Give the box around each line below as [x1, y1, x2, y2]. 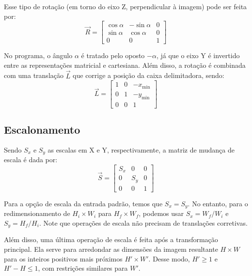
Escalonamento [4, 122, 80, 137]
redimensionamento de [4, 208, 70, 218]
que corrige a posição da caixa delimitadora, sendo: [73, 70, 224, 80]
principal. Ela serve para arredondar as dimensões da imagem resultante [4, 244, 218, 254]
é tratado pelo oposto [81, 50, 145, 61]
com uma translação [4, 70, 63, 80]
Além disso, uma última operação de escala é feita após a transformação [4, 234, 218, 245]
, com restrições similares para [38, 263, 128, 273]
